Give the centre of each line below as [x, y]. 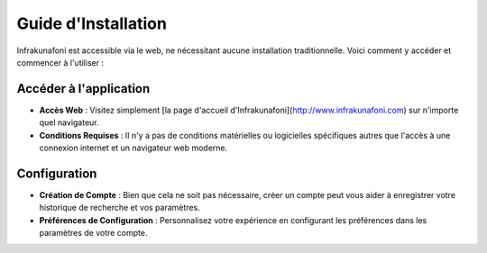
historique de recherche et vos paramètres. [119, 208]
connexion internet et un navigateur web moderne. [133, 148]
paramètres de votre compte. [93, 233]
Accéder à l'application [83, 89]
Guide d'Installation [92, 23]
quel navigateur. [69, 122]
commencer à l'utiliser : [60, 62]
